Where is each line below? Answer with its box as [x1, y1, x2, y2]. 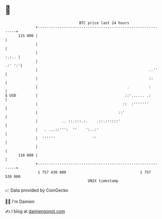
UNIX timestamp [88, 178, 119, 183]
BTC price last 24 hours [79, 20, 130, 25]
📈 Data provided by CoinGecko [5, 187, 69, 193]
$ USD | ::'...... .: [5, 93, 151, 98]
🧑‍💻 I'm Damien [5, 199, 35, 204]
